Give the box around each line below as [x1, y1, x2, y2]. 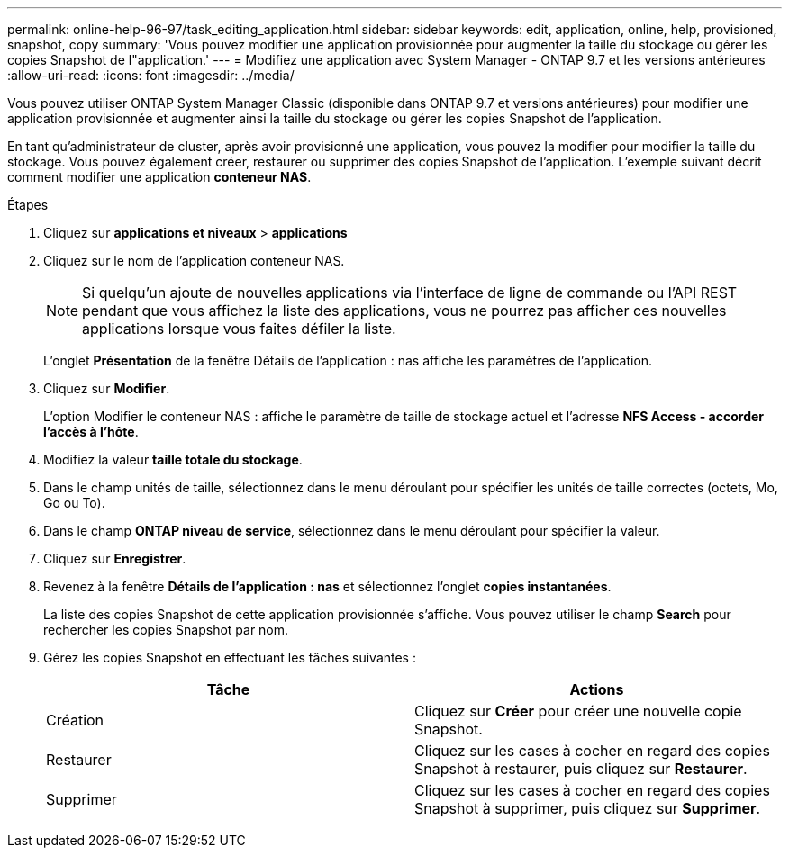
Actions [569, 680, 624, 698]
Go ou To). [43, 495, 105, 510]
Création [46, 711, 104, 729]
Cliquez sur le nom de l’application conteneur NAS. [43, 253, 345, 268]
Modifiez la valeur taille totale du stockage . [43, 452, 303, 467]
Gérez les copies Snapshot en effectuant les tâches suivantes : [43, 650, 416, 665]
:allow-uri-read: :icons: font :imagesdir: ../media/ [7, 67, 295, 83]
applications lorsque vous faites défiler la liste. [82, 319, 396, 337]
